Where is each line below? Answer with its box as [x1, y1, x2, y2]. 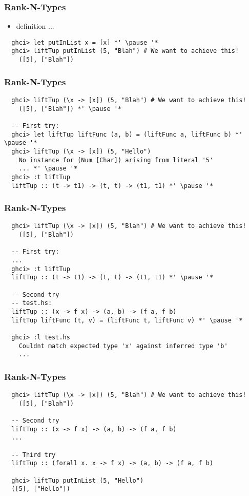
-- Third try [11, 451, 56, 459]
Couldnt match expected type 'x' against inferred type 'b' [18, 342, 228, 350]
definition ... [16, 21, 54, 31]
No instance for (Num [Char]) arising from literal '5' [18, 156, 214, 164]
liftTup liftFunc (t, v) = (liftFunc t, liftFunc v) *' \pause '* [11, 316, 243, 324]
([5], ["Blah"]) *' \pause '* [18, 105, 122, 112]
